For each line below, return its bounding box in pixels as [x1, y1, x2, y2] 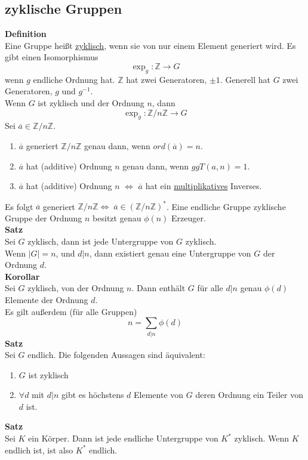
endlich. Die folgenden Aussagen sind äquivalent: [27, 348, 205, 361]
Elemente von [134, 388, 184, 401]
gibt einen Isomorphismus [5, 51, 98, 63]
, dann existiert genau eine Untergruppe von [89, 246, 251, 259]
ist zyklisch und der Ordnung [38, 96, 144, 109]
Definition [5, 27, 47, 40]
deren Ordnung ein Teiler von [195, 388, 303, 401]
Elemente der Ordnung [5, 293, 88, 305]
